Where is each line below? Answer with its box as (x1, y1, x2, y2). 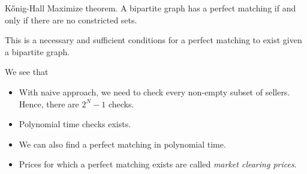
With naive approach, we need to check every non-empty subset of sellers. (19, 85, 290, 98)
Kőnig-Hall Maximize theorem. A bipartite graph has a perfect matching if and (5, 2, 296, 14)
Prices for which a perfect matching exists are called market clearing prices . (19, 158, 297, 170)
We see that (5, 65, 49, 78)
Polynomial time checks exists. (19, 118, 131, 130)
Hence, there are (19, 97, 79, 110)
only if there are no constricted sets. (5, 13, 137, 26)
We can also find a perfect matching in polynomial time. (19, 137, 226, 150)
